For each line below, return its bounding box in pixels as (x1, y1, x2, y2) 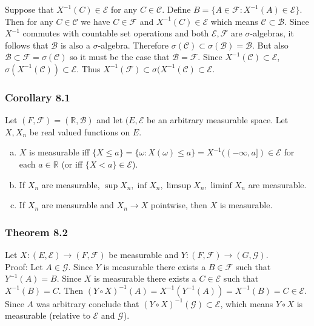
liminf (210, 181, 232, 190)
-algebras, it (250, 27, 294, 39)
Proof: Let (5, 260, 43, 273)
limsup (166, 181, 192, 190)
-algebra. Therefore (98, 38, 169, 51)
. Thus (76, 62, 101, 75)
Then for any (5, 15, 53, 27)
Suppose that (5, 3, 54, 15)
